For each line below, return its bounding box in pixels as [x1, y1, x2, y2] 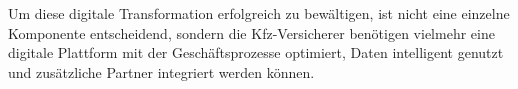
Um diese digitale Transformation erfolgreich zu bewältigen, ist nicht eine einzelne [8, 3, 510, 23]
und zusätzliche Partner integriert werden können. [8, 61, 315, 82]
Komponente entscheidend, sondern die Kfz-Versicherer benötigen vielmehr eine [8, 22, 495, 43]
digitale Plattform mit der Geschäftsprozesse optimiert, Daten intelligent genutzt [8, 42, 504, 63]
